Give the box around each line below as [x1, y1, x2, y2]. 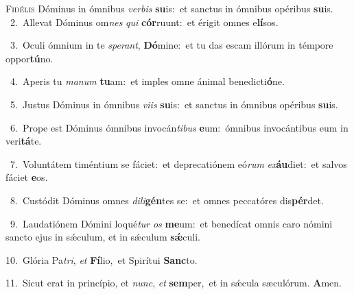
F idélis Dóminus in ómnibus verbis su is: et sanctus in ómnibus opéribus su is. [5, 1, 333, 15]
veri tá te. [5, 134, 42, 148]
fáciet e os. [5, 170, 48, 184]
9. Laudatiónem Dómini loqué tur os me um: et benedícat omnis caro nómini [10, 216, 333, 230]
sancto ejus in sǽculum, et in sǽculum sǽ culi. [5, 230, 200, 244]
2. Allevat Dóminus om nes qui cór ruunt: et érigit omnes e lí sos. [10, 14, 279, 29]
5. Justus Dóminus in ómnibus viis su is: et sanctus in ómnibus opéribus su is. [10, 97, 338, 111]
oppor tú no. [5, 51, 54, 65]
